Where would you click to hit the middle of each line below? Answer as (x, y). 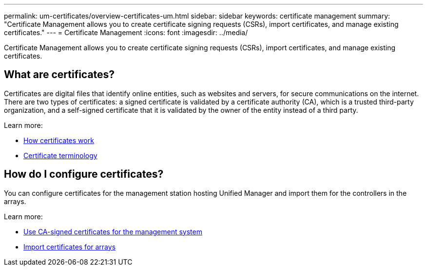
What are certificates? (59, 75)
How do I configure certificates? (84, 174)
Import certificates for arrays (70, 247)
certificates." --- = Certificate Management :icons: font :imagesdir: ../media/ (126, 32)
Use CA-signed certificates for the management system (113, 231)
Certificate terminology (60, 155)
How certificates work (59, 140)
